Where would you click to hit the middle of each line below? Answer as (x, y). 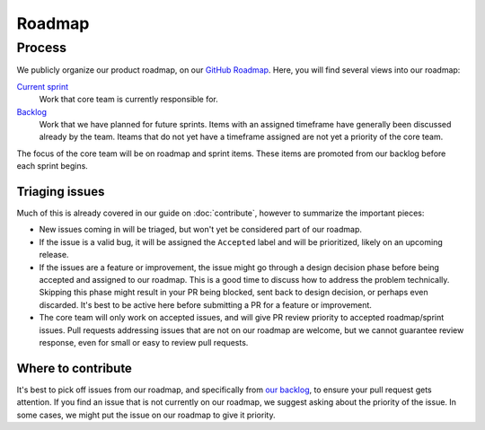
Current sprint (43, 86)
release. (54, 255)
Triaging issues (61, 192)
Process (42, 48)
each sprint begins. (53, 166)
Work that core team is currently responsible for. (129, 100)
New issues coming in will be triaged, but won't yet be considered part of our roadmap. (201, 230)
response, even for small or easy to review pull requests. (144, 342)
